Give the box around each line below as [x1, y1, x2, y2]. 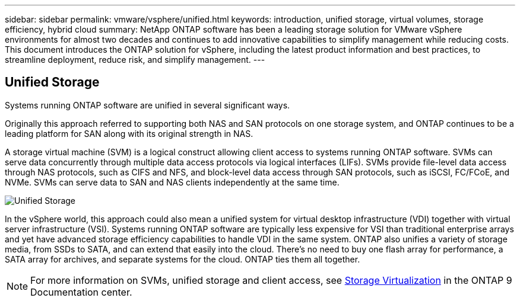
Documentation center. [30, 286, 132, 298]
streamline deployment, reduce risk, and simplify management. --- [5, 55, 265, 65]
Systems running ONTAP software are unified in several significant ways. [5, 100, 290, 110]
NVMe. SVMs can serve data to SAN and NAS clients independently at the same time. [5, 177, 340, 187]
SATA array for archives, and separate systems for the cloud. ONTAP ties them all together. [5, 254, 360, 264]
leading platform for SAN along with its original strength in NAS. [5, 128, 253, 139]
